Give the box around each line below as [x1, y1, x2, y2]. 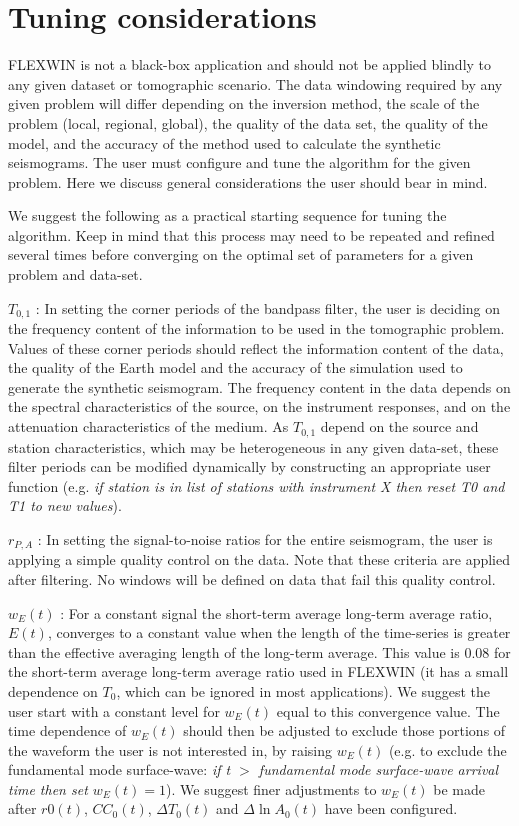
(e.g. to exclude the [388, 739, 507, 760]
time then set [8, 778, 88, 799]
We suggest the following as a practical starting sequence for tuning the [8, 205, 447, 226]
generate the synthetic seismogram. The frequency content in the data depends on [8, 376, 511, 397]
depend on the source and [320, 416, 479, 437]
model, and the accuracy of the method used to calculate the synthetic [8, 132, 441, 153]
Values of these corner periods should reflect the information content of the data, [8, 337, 504, 358]
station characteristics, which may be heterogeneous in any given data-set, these [8, 436, 499, 457]
